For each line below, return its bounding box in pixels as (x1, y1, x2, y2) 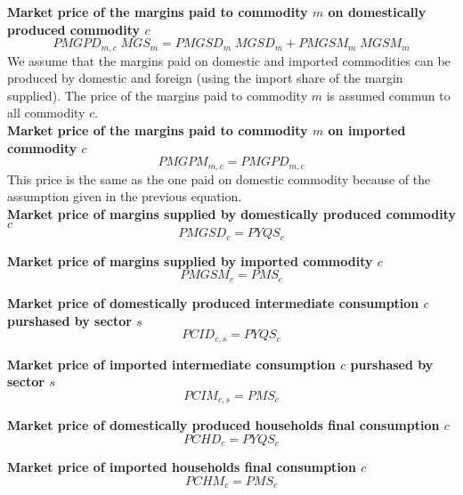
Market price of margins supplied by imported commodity (7, 251, 373, 270)
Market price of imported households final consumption (7, 458, 356, 476)
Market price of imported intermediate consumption (7, 354, 336, 373)
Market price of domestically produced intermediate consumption (7, 293, 419, 312)
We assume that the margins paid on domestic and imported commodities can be (7, 51, 451, 69)
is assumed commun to (326, 85, 451, 104)
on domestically (328, 3, 426, 20)
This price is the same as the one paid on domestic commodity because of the (7, 169, 431, 188)
